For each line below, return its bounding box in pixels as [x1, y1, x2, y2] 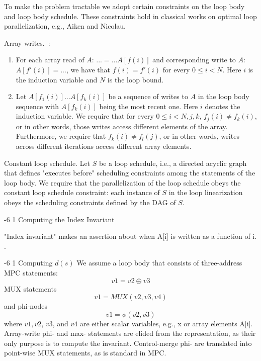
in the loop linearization [168, 187, 243, 198]
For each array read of [16, 54, 84, 65]
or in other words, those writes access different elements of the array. [16, 121, 228, 131]
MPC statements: [4, 267, 58, 278]
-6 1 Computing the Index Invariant [4, 214, 115, 224]
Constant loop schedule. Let [4, 157, 91, 168]
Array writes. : [4, 37, 50, 48]
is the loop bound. [107, 74, 164, 84]
